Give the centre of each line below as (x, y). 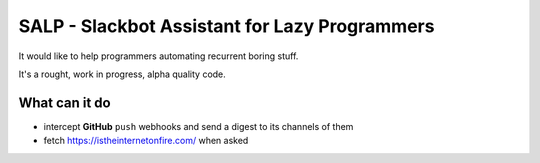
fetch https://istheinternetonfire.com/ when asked (146, 141)
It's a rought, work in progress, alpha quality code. (122, 74)
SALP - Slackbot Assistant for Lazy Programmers (226, 26)
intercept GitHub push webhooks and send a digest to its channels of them (198, 126)
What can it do (64, 102)
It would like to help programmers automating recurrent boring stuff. (158, 56)
